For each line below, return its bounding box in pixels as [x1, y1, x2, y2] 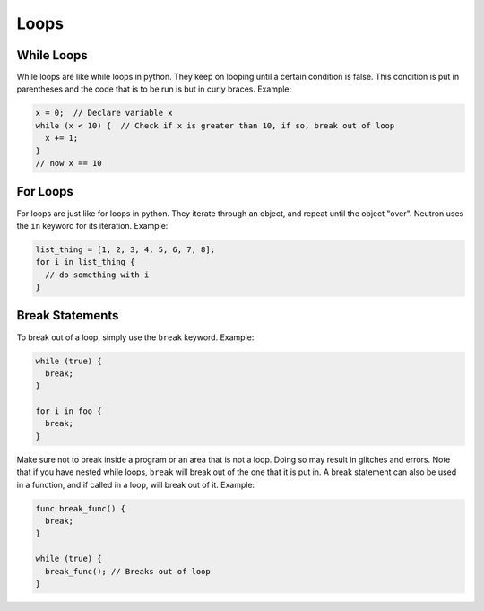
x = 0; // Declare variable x [35, 108, 174, 118]
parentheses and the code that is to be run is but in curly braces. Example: [16, 83, 292, 94]
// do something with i [45, 269, 150, 280]
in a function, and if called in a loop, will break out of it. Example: [16, 479, 255, 490]
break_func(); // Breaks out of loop [45, 566, 211, 576]
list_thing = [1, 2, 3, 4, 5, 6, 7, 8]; [35, 244, 215, 255]
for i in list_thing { [35, 257, 135, 267]
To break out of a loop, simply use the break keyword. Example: [16, 332, 255, 343]
